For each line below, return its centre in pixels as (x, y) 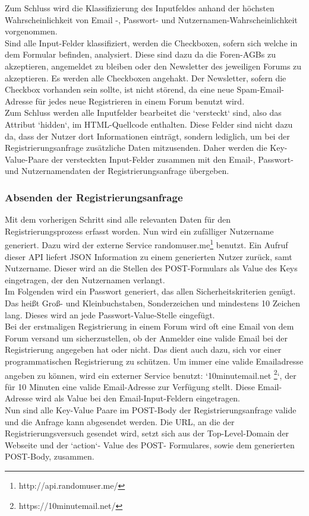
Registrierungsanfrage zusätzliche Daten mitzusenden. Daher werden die (136, 148)
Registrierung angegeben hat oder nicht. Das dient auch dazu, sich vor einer (143, 349)
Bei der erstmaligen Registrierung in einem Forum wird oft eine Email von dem (149, 326)
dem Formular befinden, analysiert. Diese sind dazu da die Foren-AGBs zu (140, 54)
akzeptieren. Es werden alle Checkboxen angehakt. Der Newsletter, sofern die (146, 77)
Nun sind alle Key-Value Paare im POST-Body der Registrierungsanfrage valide (151, 409)
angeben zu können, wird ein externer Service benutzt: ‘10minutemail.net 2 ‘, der (151, 374)
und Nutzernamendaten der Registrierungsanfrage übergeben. (117, 171)
